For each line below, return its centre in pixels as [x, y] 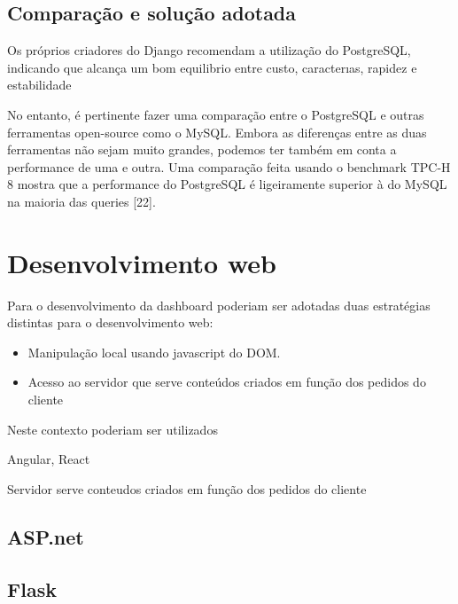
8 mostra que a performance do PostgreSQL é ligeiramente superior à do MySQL [227, 184]
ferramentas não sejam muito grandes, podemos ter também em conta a [202, 149]
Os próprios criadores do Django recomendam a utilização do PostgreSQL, [209, 50]
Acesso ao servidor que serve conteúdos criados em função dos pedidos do [227, 382]
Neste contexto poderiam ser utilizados [113, 429]
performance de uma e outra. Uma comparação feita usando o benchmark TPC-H [229, 166]
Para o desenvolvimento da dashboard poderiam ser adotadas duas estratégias [219, 305]
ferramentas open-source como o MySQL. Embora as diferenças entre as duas [217, 132]
